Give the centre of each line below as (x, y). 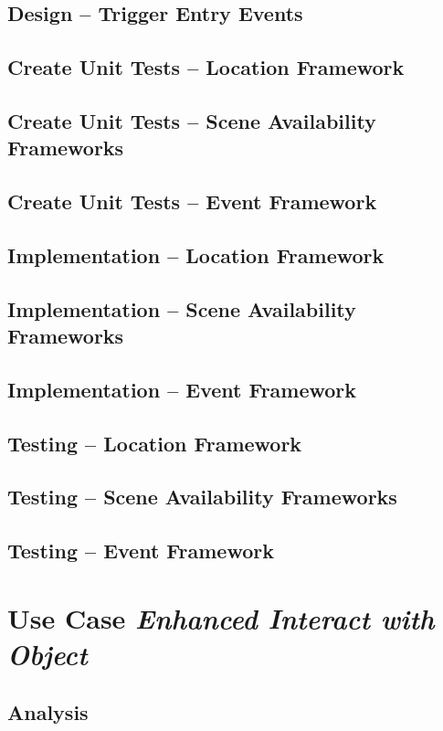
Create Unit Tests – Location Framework (206, 67)
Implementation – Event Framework (182, 389)
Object (47, 653)
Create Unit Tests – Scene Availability (192, 120)
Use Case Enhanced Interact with (221, 618)
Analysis (48, 711)
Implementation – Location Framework (196, 254)
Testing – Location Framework (155, 443)
